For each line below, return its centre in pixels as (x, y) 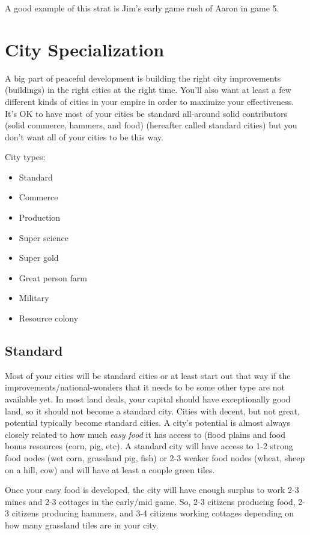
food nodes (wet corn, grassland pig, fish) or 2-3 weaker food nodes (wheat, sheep (155, 457)
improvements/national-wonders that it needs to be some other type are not (145, 387)
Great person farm (53, 277)
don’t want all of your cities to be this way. (84, 136)
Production (40, 217)
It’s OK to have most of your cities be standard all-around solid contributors (146, 113)
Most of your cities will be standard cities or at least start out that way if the (148, 375)
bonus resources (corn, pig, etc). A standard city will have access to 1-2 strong (149, 446)
